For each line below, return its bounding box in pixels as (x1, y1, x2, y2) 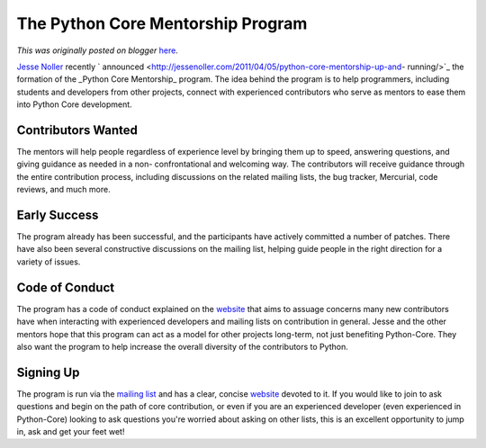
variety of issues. (16, 256, 81, 267)
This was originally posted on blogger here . (16, 45, 179, 56)
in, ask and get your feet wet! (16, 426, 125, 437)
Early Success (16, 208, 99, 222)
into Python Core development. (16, 99, 132, 110)
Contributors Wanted (16, 122, 139, 138)
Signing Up (16, 364, 80, 380)
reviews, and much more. (16, 184, 112, 195)
